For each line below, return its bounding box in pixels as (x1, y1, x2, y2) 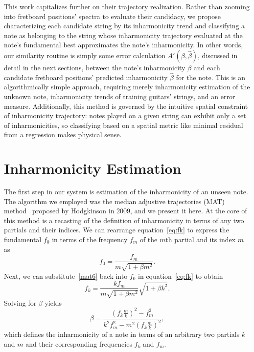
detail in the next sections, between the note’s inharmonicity (4, 62, 185, 72)
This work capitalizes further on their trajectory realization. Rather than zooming (4, 1, 250, 11)
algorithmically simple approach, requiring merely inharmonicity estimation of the (4, 82, 250, 92)
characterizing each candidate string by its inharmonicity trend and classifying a (4, 21, 245, 31)
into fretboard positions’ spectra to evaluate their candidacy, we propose (4, 11, 221, 21)
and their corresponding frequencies (25, 338, 132, 349)
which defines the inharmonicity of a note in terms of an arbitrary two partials (4, 329, 240, 339)
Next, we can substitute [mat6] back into (4, 270, 128, 281)
